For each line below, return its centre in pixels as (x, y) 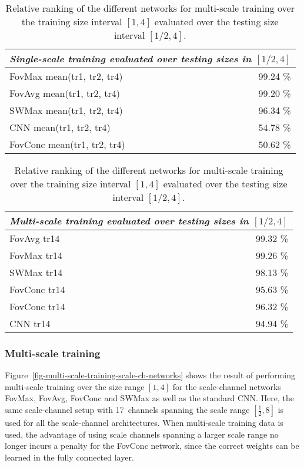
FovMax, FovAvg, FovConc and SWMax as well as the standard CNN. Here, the (150, 398)
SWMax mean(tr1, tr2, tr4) (66, 110)
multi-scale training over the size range (75, 386)
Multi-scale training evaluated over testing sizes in (129, 221)
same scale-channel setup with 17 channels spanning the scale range (127, 409)
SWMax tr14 (36, 272)
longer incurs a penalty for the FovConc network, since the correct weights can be (152, 446)
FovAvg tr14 (35, 238)
